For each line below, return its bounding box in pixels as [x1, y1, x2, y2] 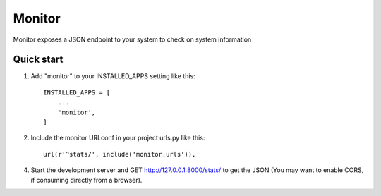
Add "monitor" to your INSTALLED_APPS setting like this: [30, 72, 195, 80]
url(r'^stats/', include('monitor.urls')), [43, 150, 196, 158]
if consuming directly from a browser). [30, 176, 143, 184]
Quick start [13, 54, 64, 66]
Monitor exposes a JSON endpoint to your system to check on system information [13, 35, 252, 44]
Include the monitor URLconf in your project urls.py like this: [30, 134, 205, 142]
